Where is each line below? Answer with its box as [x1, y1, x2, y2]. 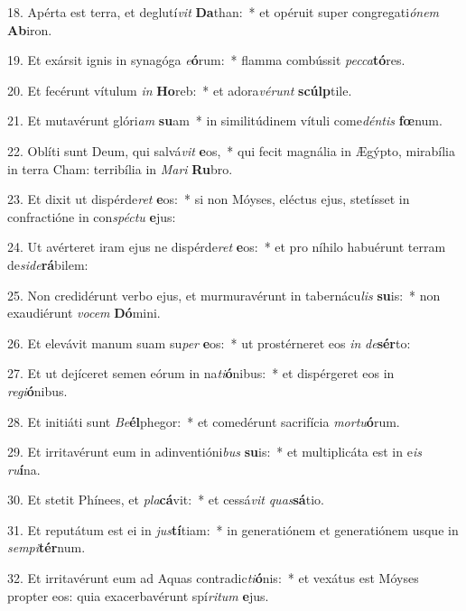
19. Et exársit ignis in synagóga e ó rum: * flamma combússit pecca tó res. [7, 51, 405, 69]
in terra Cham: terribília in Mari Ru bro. [7, 159, 233, 178]
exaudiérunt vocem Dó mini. [7, 303, 161, 322]
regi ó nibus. [7, 381, 68, 400]
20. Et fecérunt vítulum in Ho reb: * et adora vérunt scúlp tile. [7, 80, 352, 99]
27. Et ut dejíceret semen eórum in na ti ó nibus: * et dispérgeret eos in [7, 364, 395, 383]
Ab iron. [7, 20, 52, 39]
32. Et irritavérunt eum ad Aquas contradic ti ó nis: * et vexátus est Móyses [7, 569, 419, 588]
